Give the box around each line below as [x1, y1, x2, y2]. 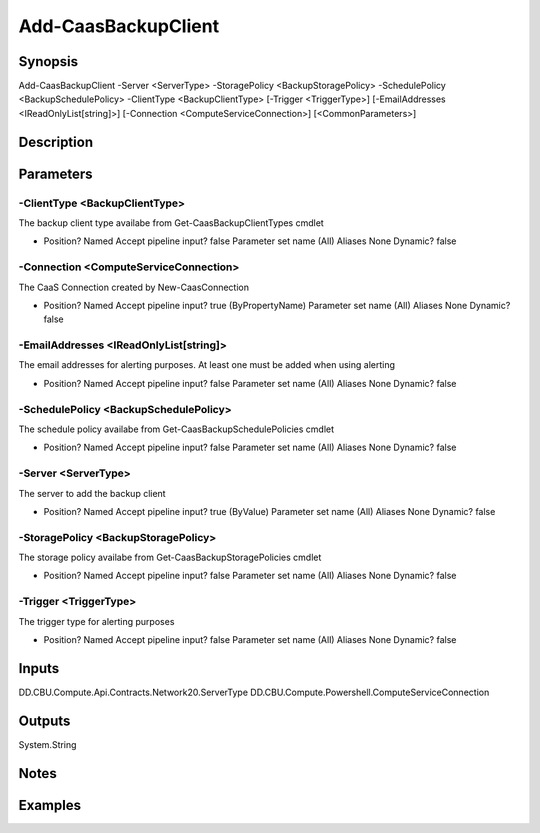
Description [18, 133, 94, 150]
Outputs [18, 712, 71, 729]
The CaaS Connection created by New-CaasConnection [18, 281, 250, 293]
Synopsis [18, 53, 79, 70]
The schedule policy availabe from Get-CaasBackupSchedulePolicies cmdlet [18, 423, 335, 435]
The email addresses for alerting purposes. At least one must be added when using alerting [18, 359, 395, 371]
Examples [18, 796, 82, 814]
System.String [18, 738, 77, 750]
